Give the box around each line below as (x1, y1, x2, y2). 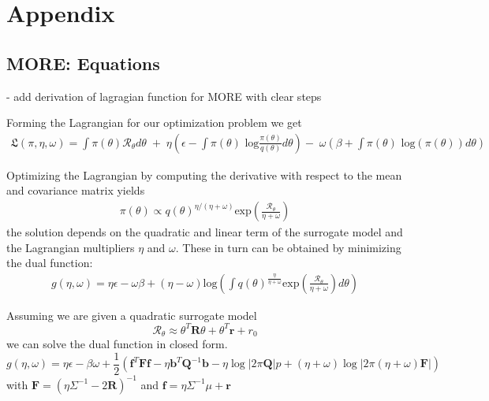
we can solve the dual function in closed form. (6, 336, 228, 352)
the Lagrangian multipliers (6, 239, 135, 255)
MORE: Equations (6, 50, 160, 75)
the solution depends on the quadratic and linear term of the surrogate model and (6, 224, 403, 240)
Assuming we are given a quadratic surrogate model (6, 306, 257, 323)
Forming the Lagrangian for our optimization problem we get (6, 114, 302, 131)
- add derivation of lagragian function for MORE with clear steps (6, 87, 322, 104)
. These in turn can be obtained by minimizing (175, 239, 401, 255)
